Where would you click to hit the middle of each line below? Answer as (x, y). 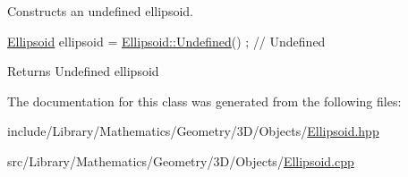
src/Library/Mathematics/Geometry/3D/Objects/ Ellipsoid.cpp (181, 160)
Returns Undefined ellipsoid (83, 71)
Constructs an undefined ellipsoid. (100, 11)
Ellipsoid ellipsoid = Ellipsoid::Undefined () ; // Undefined (166, 41)
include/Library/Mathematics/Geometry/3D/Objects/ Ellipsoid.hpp (193, 131)
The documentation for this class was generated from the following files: (204, 101)
